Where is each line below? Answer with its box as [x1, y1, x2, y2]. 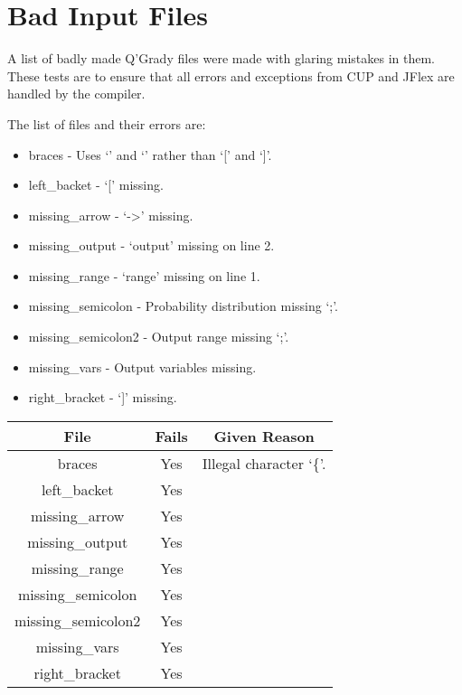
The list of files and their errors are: [7, 114, 206, 133]
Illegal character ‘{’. [202, 452, 326, 474]
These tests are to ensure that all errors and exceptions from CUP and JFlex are [7, 66, 455, 85]
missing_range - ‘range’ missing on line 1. [28, 266, 260, 285]
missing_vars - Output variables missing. [28, 357, 257, 376]
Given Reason [213, 425, 315, 446]
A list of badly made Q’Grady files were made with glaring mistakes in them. [7, 49, 436, 68]
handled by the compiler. [7, 84, 146, 103]
